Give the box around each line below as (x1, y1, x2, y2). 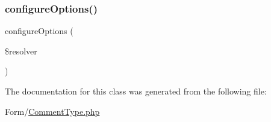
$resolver (5, 44, 37, 57)
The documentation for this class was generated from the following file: (5, 85, 267, 97)
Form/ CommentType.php (5, 105, 100, 117)
